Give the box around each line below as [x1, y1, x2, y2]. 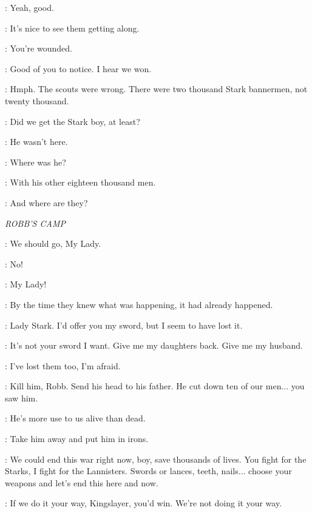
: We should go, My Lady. [5, 237, 101, 250]
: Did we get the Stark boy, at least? [5, 115, 140, 127]
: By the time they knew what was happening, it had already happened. [5, 298, 273, 310]
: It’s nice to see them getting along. [5, 21, 140, 34]
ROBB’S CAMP [5, 216, 66, 229]
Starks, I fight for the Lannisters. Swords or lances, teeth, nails [5, 464, 239, 477]
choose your [248, 464, 292, 477]
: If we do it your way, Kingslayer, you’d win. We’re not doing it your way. [5, 497, 282, 509]
